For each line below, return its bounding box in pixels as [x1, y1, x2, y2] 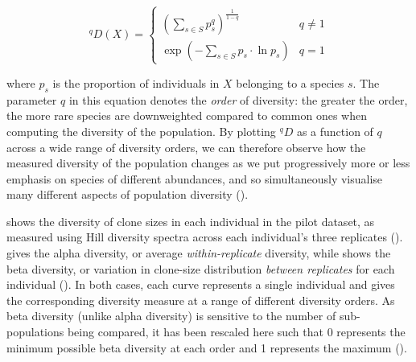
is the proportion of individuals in [52, 74, 220, 91]
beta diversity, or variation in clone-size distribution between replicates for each [6, 260, 395, 277]
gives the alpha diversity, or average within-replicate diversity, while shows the [6, 245, 391, 261]
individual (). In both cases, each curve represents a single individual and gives [6, 276, 395, 293]
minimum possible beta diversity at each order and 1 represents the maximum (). [6, 339, 407, 356]
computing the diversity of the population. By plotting [6, 122, 276, 139]
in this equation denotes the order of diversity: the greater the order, [68, 91, 408, 108]
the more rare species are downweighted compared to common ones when [6, 107, 367, 124]
